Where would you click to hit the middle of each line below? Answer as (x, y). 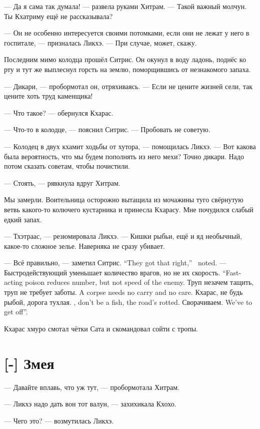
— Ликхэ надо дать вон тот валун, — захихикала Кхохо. (90, 404)
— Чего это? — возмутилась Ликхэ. (59, 420)
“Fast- (232, 272)
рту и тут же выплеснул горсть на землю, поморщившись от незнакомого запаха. (127, 69)
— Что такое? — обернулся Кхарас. (59, 112)
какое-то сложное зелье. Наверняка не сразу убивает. (84, 246)
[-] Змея (29, 363)
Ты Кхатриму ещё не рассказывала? (58, 16)
